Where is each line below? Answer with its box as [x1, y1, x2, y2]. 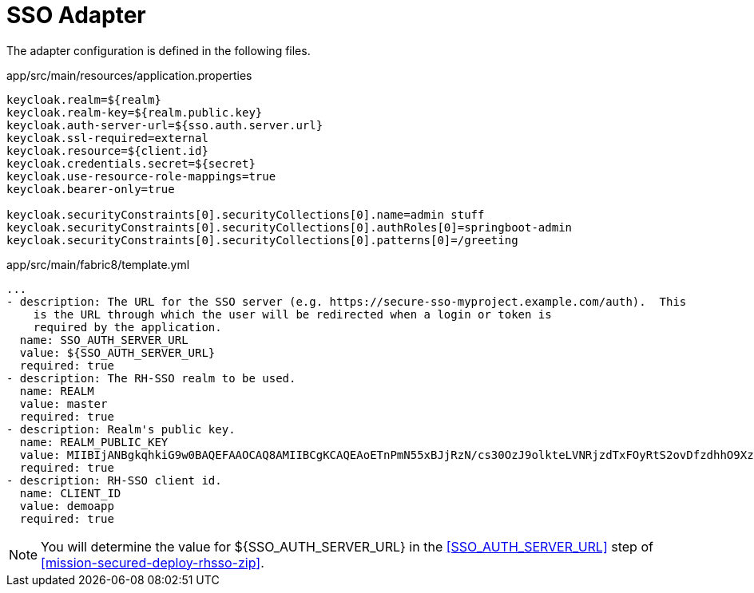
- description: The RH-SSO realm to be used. [6, 371, 296, 385]
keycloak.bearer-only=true [6, 182, 175, 196]
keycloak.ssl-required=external [6, 131, 208, 144]
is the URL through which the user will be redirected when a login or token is [33, 307, 552, 321]
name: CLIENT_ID [19, 486, 121, 500]
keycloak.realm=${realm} [6, 93, 161, 106]
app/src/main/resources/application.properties [6, 68, 252, 82]
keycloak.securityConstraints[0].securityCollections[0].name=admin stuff [6, 208, 485, 221]
